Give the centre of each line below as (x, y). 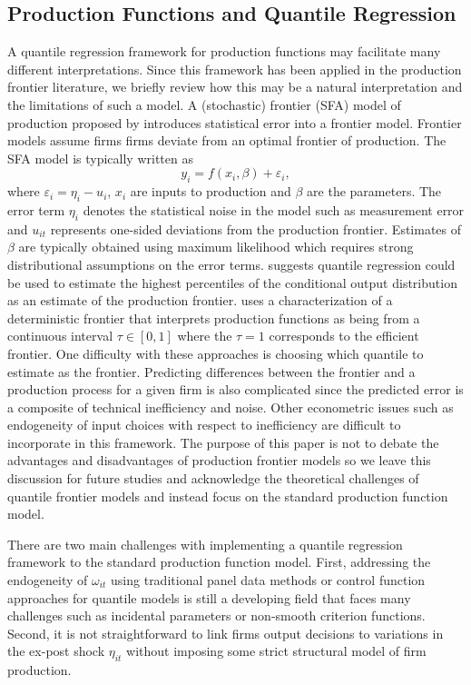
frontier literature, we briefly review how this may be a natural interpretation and (235, 87)
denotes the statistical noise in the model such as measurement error (274, 209)
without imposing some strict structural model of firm (276, 651)
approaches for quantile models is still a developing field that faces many (209, 597)
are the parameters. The (374, 191)
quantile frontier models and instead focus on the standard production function (228, 496)
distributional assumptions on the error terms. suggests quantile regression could (231, 264)
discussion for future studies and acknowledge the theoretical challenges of (213, 478)
